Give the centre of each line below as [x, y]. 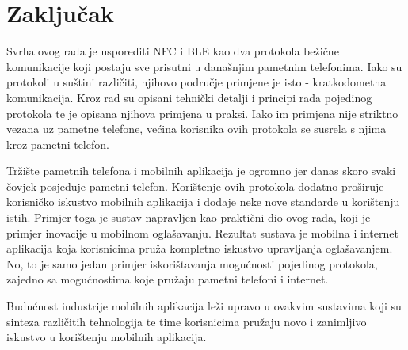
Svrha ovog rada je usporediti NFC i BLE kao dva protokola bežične [173, 51]
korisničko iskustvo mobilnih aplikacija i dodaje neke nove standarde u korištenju [203, 202]
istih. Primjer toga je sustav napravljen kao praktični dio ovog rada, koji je [189, 217]
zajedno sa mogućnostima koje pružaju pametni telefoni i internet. [168, 279]
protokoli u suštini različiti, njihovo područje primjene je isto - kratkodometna [196, 82]
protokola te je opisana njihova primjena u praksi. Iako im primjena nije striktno [202, 113]
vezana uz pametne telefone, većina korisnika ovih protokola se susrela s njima [196, 129]
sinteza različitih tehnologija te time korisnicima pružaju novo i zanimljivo [187, 321]
